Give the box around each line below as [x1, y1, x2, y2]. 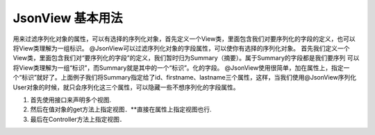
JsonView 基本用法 [12, 10, 123, 26]
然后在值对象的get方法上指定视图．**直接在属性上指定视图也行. [30, 105, 212, 114]
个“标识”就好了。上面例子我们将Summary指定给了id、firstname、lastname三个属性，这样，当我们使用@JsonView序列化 [12, 73, 357, 82]
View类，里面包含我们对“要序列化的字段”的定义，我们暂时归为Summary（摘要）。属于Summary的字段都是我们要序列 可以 [12, 54, 360, 62]
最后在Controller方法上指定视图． [30, 115, 126, 123]
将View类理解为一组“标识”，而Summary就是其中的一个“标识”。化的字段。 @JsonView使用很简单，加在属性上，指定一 [12, 63, 350, 72]
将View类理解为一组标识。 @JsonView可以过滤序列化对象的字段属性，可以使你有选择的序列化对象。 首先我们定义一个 [12, 44, 350, 52]
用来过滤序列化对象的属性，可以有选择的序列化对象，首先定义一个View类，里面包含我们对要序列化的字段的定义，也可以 [12, 35, 356, 43]
